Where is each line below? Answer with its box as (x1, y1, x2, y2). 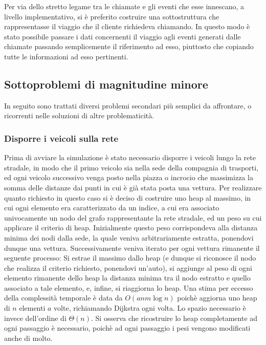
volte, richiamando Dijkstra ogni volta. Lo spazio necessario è (54, 303, 246, 313)
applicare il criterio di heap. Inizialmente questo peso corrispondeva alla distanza (4, 222, 258, 233)
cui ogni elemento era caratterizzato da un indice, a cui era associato (4, 202, 219, 213)
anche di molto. (4, 332, 53, 343)
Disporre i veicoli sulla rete (4, 132, 119, 144)
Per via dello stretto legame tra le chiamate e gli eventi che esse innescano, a (4, 1, 245, 11)
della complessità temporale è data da (4, 292, 123, 303)
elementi (19, 303, 46, 313)
